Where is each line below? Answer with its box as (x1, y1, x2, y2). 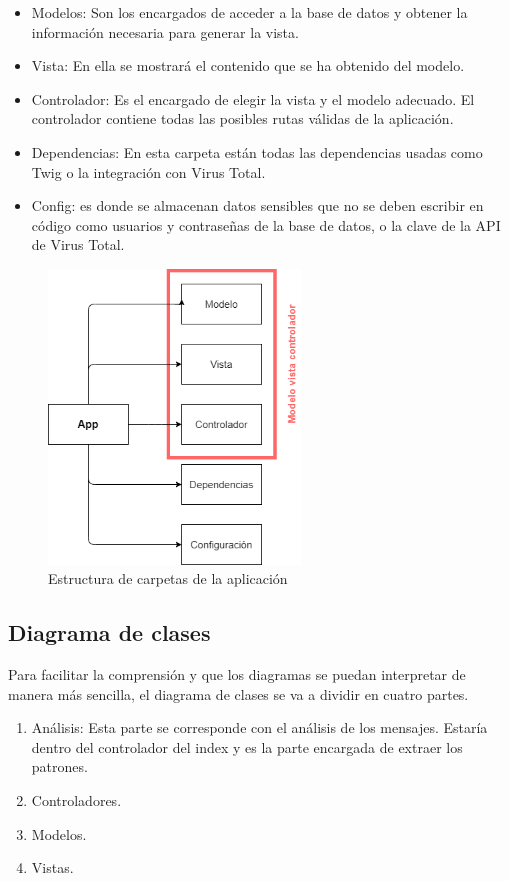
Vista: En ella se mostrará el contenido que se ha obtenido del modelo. (31, 55, 465, 76)
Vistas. (31, 857, 74, 878)
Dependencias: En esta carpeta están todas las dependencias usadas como (31, 141, 483, 162)
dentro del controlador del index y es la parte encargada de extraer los (31, 736, 463, 757)
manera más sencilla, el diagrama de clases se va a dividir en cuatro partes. (8, 683, 469, 704)
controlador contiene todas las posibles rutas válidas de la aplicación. (31, 108, 454, 129)
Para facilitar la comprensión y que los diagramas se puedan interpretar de (8, 664, 466, 685)
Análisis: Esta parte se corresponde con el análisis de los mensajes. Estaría (31, 717, 488, 738)
